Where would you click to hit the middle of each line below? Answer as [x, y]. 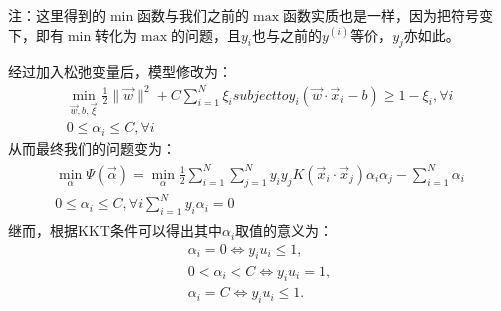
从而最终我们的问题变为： [92, 147]
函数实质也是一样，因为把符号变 [387, 15]
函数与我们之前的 [193, 15]
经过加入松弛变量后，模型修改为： [120, 71]
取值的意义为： [284, 230]
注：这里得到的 [57, 15]
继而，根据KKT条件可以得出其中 [115, 230]
